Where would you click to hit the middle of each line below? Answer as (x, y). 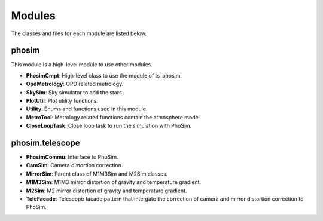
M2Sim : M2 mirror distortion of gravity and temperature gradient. (106, 191)
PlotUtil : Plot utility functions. (62, 101)
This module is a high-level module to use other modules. (82, 65)
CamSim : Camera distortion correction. (74, 165)
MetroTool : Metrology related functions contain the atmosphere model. (114, 117)
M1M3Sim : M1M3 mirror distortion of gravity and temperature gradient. (114, 182)
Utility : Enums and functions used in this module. (87, 109)
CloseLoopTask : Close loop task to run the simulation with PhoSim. (109, 126)
